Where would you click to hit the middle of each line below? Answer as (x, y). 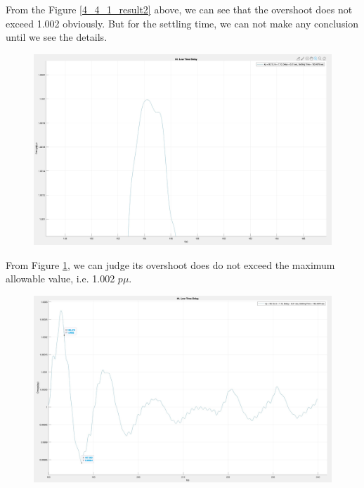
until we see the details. (57, 37)
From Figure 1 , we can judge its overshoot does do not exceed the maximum (170, 264)
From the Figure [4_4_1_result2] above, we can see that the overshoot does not (179, 9)
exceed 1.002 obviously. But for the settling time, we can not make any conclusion (182, 23)
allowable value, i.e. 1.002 (60, 279)
